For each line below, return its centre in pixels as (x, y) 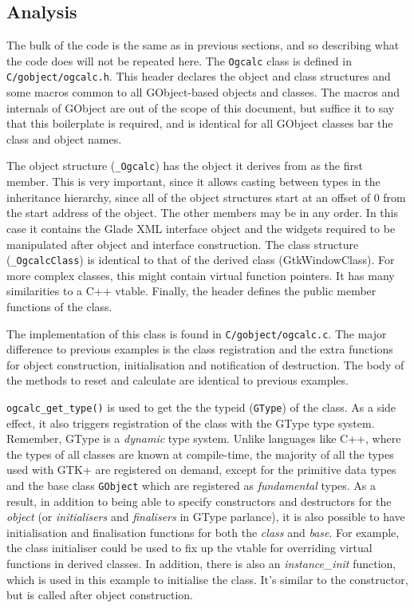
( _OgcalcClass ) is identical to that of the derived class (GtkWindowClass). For (201, 260)
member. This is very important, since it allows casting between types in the (193, 182)
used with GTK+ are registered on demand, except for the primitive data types (201, 470)
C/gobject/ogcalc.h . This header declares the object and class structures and (199, 76)
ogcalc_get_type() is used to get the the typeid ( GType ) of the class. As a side (201, 407)
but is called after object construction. (100, 595)
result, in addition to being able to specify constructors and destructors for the (199, 501)
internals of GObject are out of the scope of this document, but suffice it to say (201, 107)
